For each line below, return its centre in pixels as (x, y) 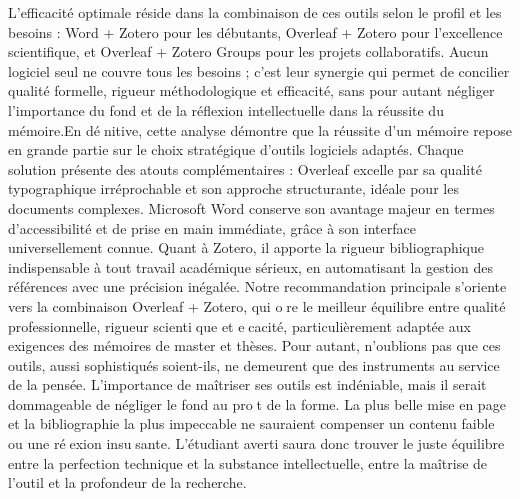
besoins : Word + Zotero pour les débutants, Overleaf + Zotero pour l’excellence (255, 31)
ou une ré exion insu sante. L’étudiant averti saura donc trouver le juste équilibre (256, 443)
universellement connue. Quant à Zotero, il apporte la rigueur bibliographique (246, 247)
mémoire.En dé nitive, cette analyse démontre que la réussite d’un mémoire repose (260, 129)
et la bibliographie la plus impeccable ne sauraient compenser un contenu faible (251, 423)
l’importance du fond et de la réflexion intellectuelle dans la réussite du (226, 109)
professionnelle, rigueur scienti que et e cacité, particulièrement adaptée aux (239, 325)
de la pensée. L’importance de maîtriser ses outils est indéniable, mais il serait (247, 384)
